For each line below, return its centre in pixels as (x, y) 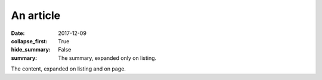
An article (36, 15)
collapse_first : (29, 41)
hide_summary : (31, 50)
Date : (18, 33)
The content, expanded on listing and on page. (69, 69)
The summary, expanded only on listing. (107, 58)
